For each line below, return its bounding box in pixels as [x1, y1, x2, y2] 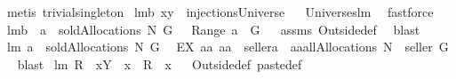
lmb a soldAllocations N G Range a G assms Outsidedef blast [6, 20, 420, 38]
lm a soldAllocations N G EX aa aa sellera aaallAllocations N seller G [6, 37, 449, 56]
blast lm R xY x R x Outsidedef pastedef [17, 54, 302, 73]
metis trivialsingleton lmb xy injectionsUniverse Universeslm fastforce [6, 3, 434, 20]
